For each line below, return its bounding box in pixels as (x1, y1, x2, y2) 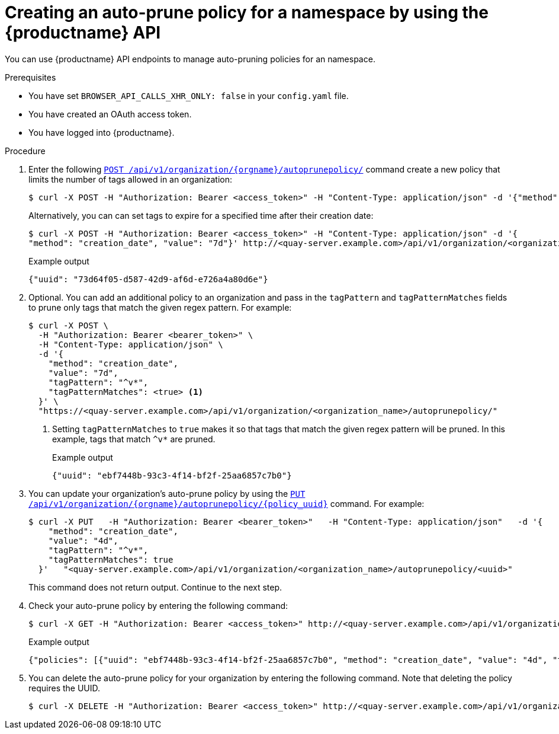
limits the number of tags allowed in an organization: (28, 174, 232, 184)
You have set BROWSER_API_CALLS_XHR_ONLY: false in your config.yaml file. (28, 90, 349, 101)
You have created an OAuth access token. (28, 108, 192, 119)
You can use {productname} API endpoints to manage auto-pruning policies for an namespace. (5, 53, 375, 64)
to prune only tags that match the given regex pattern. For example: (28, 302, 292, 312)
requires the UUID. (28, 682, 101, 693)
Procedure (5, 145, 46, 156)
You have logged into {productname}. (28, 127, 175, 138)
